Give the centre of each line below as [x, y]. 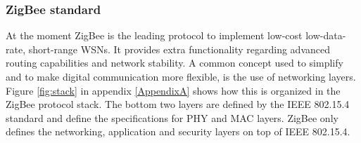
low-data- [326, 35]
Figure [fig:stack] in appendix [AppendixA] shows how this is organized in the [173, 90]
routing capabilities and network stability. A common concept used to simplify [175, 63]
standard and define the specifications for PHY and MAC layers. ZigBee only [172, 117]
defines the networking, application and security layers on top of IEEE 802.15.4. [178, 131]
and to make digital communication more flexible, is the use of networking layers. [181, 76]
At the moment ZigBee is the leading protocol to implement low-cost [154, 35]
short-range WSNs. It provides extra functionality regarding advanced [179, 49]
